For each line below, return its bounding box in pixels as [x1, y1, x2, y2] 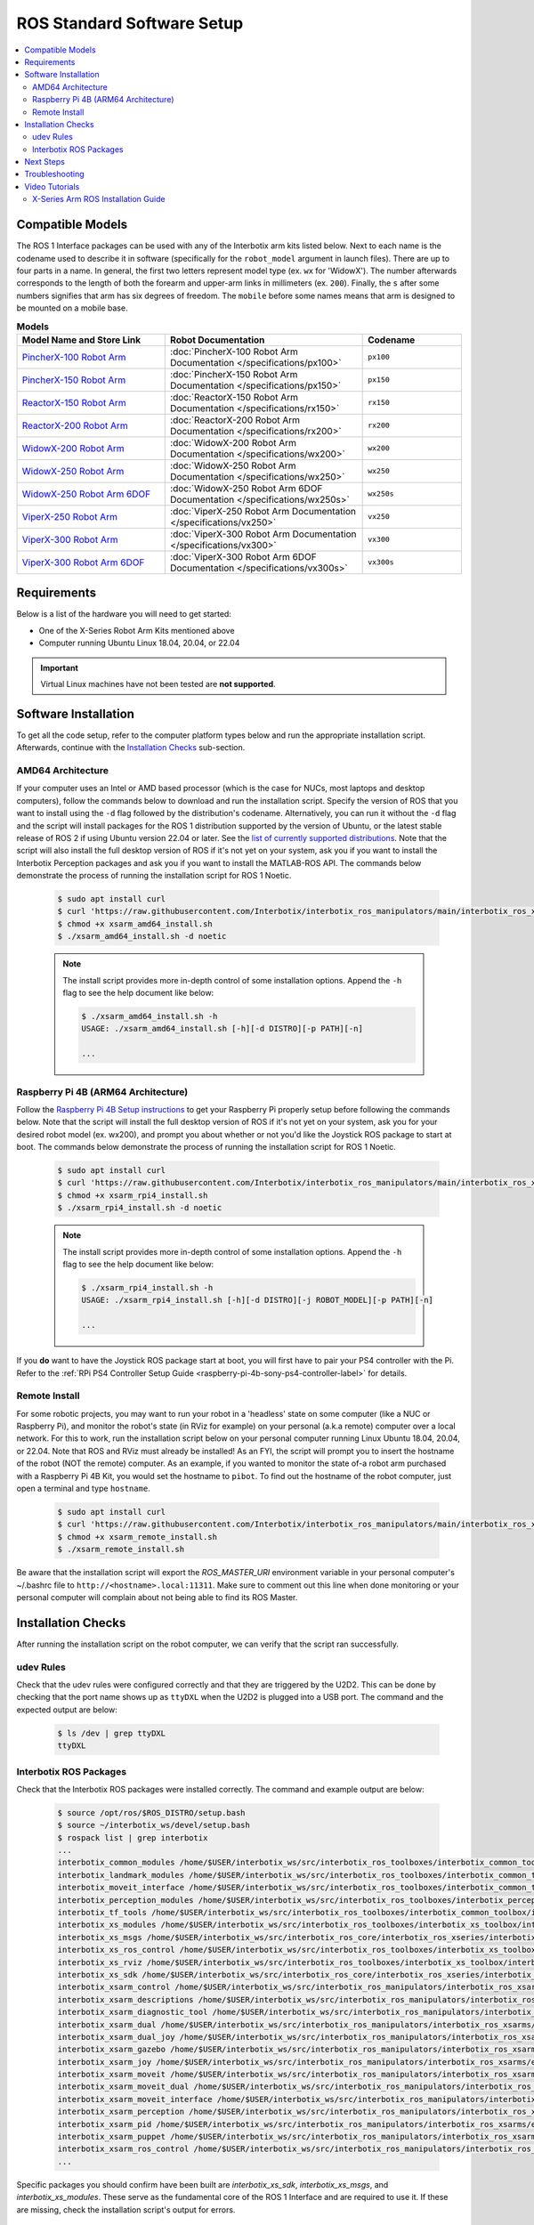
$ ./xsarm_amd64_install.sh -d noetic [57, 931, 227, 942]
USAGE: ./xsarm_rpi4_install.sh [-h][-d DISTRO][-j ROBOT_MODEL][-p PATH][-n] [81, 1295, 433, 1306]
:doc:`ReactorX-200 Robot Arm [170, 414, 301, 426]
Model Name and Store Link [21, 334, 142, 346]
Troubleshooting [24, 169, 85, 180]
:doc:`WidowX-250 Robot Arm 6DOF [170, 481, 323, 494]
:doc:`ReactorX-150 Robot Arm [170, 391, 298, 403]
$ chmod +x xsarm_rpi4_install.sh [57, 1190, 208, 1201]
